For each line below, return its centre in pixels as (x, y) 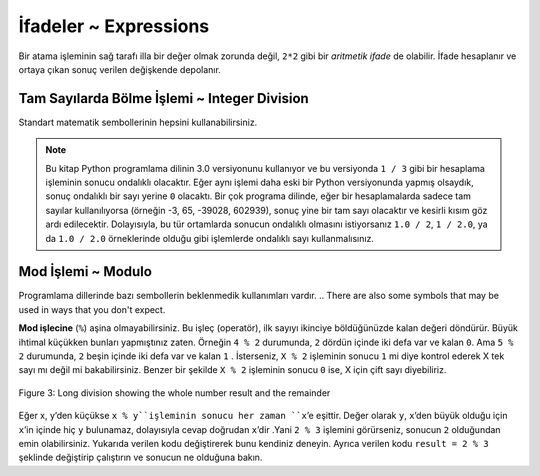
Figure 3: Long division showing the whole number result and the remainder (174, 392)
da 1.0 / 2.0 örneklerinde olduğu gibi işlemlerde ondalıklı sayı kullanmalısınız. (210, 238)
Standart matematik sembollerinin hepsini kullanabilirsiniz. (138, 122)
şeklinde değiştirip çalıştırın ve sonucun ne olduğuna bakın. (140, 457)
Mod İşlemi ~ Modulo (85, 271)
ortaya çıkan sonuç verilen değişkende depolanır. (120, 69)
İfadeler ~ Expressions (114, 26)
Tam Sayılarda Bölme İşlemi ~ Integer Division (163, 98)
